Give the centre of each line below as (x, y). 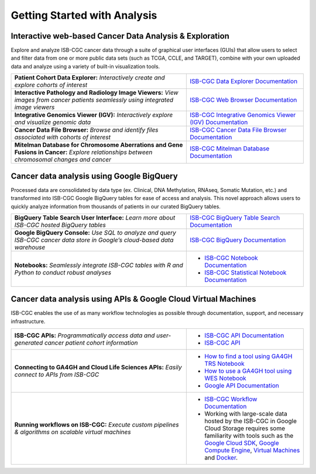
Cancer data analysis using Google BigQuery (94, 176)
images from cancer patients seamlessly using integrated (94, 100)
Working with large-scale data (246, 414)
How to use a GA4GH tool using (248, 371)
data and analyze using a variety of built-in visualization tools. (85, 66)
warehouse (30, 247)
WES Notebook (226, 379)
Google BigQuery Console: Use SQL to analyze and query (95, 232)
